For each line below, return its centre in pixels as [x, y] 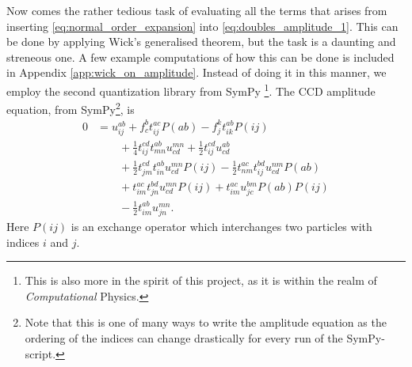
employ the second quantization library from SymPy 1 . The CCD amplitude [191, 89]
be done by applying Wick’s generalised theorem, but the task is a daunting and [201, 42]
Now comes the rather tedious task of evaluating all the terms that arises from [197, 10]
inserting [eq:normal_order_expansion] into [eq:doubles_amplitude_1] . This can [202, 26]
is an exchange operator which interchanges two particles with [221, 227]
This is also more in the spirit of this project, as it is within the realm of [201, 280]
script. [40, 353]
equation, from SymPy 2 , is [71, 108]
